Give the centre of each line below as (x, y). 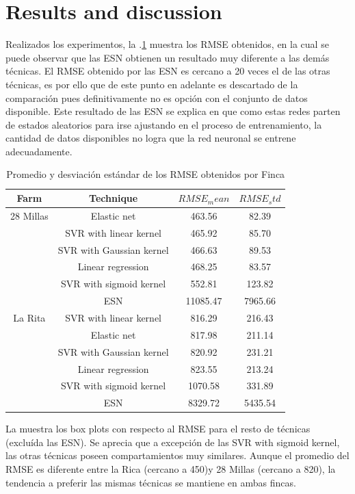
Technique (114, 198)
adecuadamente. (39, 151)
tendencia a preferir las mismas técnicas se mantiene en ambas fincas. (151, 482)
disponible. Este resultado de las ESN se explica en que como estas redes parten (173, 111)
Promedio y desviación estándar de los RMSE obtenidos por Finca (146, 174)
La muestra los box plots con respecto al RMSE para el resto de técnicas (158, 429)
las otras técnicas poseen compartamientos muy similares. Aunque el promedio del (177, 455)
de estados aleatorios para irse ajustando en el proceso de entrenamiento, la (164, 124)
